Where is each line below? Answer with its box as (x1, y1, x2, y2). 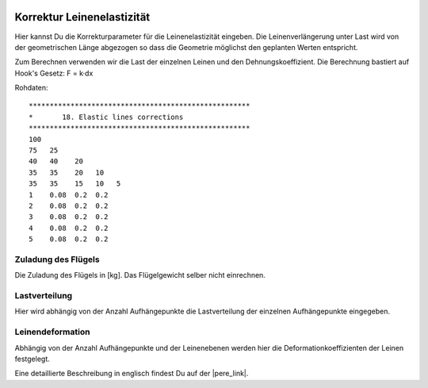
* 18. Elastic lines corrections (29, 112, 184, 121)
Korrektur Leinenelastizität (14, 10, 151, 24)
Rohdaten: (14, 83, 48, 93)
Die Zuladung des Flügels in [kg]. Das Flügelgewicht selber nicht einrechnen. (14, 271, 266, 280)
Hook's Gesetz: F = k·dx (14, 68, 94, 78)
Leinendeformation (14, 326, 90, 337)
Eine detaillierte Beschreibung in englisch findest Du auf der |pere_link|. (14, 369, 249, 378)
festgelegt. (14, 354, 51, 363)
